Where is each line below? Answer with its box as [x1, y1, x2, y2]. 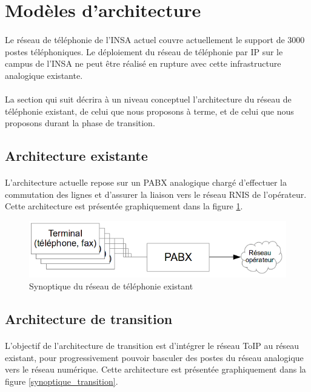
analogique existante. [5, 69, 83, 81]
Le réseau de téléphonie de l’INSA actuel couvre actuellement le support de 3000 [5, 33, 305, 46]
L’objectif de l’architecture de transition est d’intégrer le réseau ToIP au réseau [5, 339, 299, 351]
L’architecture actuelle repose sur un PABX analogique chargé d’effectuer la [5, 176, 287, 189]
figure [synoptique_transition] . [5, 374, 118, 387]
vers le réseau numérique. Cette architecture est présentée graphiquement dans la [5, 363, 306, 376]
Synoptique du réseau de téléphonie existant [29, 279, 193, 292]
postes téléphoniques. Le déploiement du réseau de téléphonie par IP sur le [5, 45, 283, 58]
